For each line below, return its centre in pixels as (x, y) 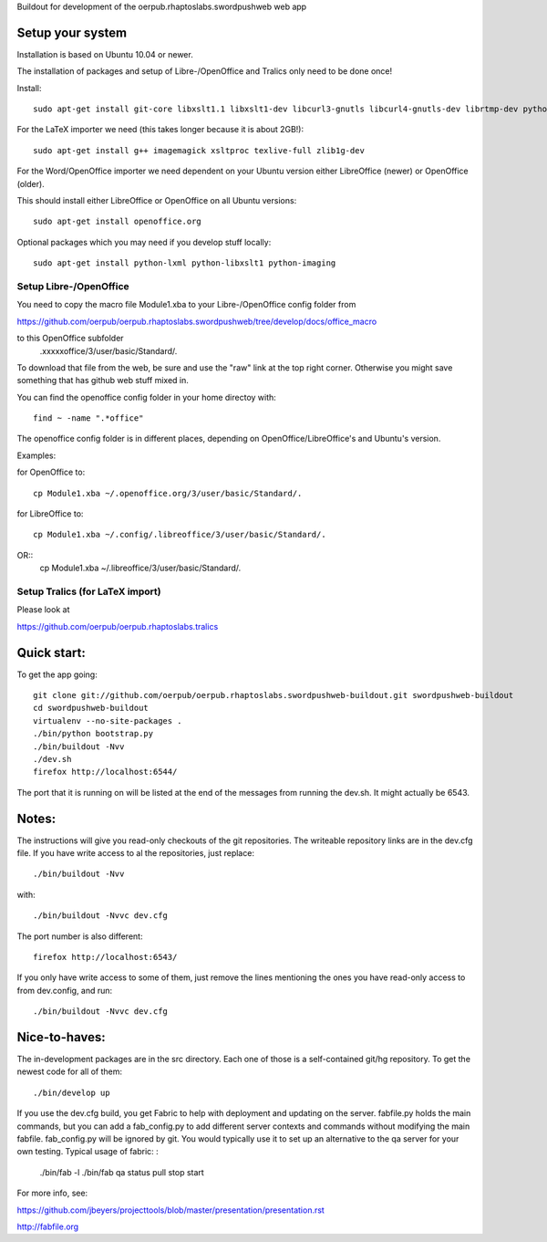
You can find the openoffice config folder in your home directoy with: (147, 397)
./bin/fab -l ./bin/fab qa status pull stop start (122, 1172)
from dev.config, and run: (65, 990)
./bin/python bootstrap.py (93, 734)
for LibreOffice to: (50, 514)
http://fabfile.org (48, 1226)
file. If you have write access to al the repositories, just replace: (136, 853)
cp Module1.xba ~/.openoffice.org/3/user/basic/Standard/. (168, 493)
